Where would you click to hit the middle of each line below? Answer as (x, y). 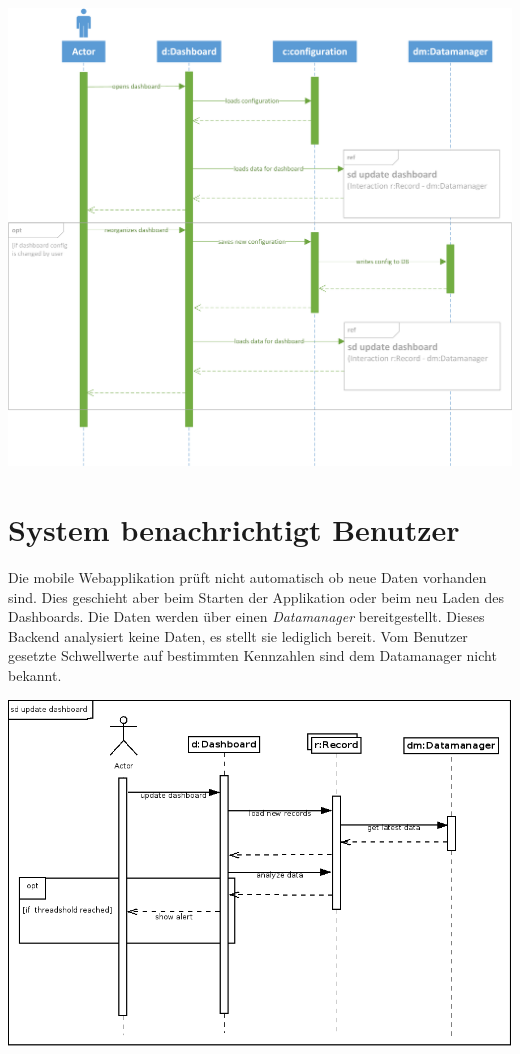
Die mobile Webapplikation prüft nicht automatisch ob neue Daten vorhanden (247, 576)
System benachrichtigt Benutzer (234, 529)
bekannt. (35, 674)
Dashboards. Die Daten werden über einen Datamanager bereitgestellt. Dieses (246, 616)
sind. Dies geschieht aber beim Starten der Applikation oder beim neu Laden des (256, 596)
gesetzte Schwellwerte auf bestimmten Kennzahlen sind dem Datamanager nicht (252, 655)
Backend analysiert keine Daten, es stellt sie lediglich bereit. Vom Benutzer (238, 635)
